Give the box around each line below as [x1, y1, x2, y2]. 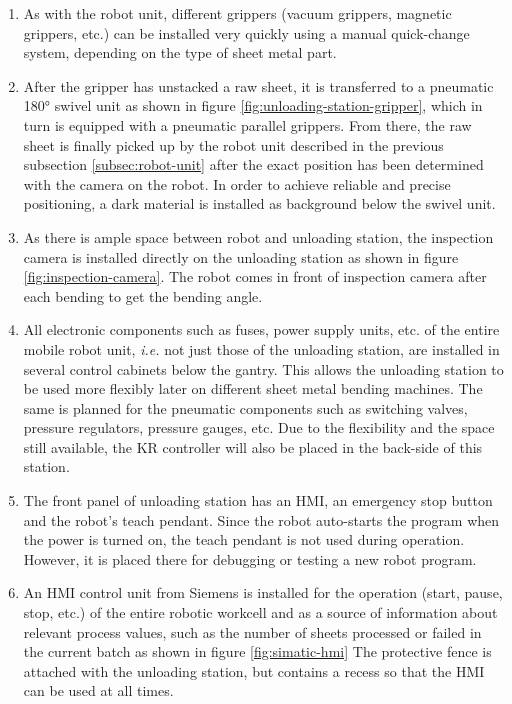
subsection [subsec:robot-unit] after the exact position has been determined [23, 154, 484, 175]
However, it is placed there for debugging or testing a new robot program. [23, 548, 477, 569]
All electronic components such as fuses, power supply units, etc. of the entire [23, 319, 500, 340]
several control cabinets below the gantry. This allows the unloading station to [23, 358, 504, 379]
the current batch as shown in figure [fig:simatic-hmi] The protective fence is [23, 641, 492, 662]
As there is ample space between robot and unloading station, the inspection [23, 226, 494, 247]
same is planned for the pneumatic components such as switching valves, [23, 397, 468, 418]
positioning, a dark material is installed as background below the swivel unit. [23, 193, 496, 214]
